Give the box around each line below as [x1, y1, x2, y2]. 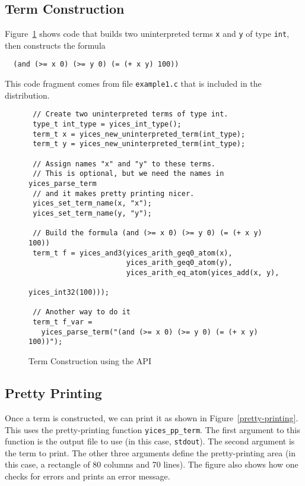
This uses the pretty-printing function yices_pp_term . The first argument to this [5, 423, 300, 435]
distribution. [5, 89, 50, 101]
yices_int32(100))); [28, 288, 110, 297]
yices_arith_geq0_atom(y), [126, 258, 233, 267]
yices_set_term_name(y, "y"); [33, 209, 152, 217]
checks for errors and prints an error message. [5, 470, 170, 482]
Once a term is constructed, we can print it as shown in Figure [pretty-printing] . [5, 411, 298, 424]
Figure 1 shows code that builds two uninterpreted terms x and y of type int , [5, 27, 290, 40]
